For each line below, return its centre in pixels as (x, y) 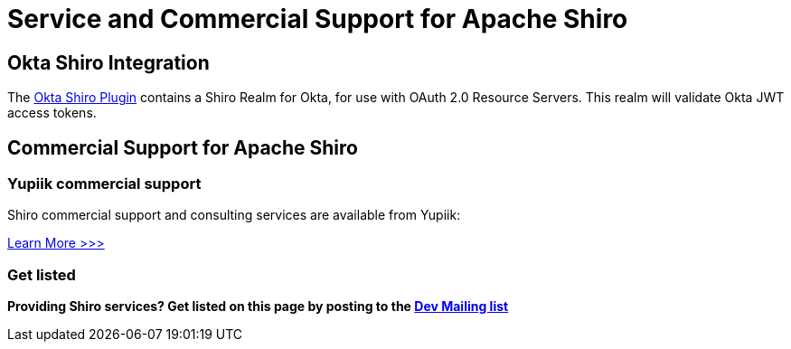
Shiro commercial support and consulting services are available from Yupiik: (234, 215)
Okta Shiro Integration (108, 62)
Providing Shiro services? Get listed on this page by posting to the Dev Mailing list (258, 307)
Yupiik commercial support (104, 184)
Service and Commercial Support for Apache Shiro (318, 19)
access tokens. (52, 113)
